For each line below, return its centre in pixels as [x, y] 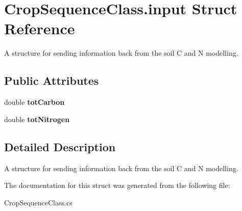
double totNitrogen [37, 119]
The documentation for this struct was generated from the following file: [117, 185]
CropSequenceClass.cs [38, 202]
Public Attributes [52, 80]
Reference [40, 28]
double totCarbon [34, 102]
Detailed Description [60, 146]
